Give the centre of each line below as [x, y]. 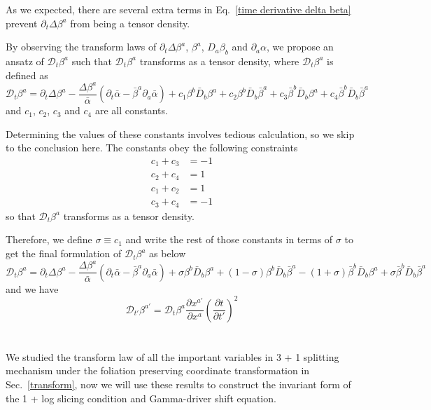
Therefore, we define [49, 239]
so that [21, 216]
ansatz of [25, 61]
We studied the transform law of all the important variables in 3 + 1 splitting [172, 356]
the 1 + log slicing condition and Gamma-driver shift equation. [141, 398]
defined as [27, 75]
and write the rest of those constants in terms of [229, 239]
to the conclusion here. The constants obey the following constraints [152, 148]
